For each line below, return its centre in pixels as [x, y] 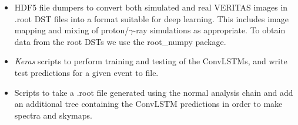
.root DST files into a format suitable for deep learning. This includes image [151, 18]
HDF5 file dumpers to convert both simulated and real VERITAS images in [151, 7]
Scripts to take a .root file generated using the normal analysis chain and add [154, 92]
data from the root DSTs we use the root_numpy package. [120, 41]
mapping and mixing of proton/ [72, 30]
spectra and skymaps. [53, 115]
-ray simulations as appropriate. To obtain [209, 30]
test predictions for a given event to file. [86, 72]
